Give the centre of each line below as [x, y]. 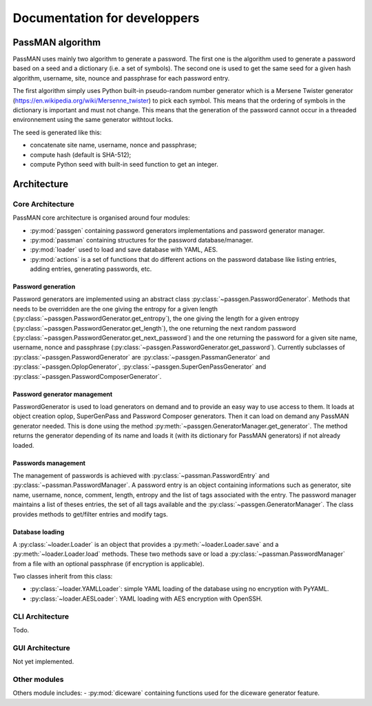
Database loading [39, 532]
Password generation [44, 287]
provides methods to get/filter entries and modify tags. [90, 514]
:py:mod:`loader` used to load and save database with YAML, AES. [124, 250]
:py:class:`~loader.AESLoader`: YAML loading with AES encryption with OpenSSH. [146, 599]
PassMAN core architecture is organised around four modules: [101, 218]
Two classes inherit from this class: [63, 577]
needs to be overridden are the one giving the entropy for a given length [115, 309]
